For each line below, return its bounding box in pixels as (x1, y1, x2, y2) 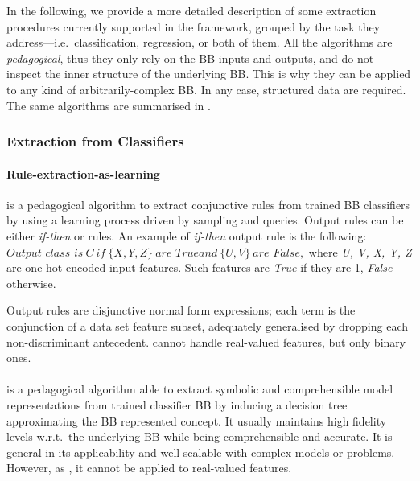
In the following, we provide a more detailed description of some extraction (6, 2, 377, 18)
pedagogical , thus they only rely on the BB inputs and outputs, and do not (6, 49, 374, 66)
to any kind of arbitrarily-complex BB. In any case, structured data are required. (6, 80, 406, 97)
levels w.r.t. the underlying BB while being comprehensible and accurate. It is (6, 428, 393, 445)
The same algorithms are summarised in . (6, 97, 211, 113)
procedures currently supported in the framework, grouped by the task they (6, 18, 381, 35)
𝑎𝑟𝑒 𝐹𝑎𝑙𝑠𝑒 (253, 247, 300, 259)
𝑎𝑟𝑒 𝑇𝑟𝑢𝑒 (155, 247, 200, 259)
